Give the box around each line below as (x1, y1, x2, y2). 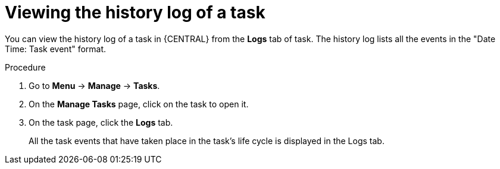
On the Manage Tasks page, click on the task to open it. (29, 98, 249, 109)
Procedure (5, 62, 46, 72)
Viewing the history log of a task (5, 2, 265, 23)
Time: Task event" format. (5, 43, 107, 54)
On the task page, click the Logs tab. (29, 117, 173, 127)
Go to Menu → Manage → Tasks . (29, 80, 160, 91)
